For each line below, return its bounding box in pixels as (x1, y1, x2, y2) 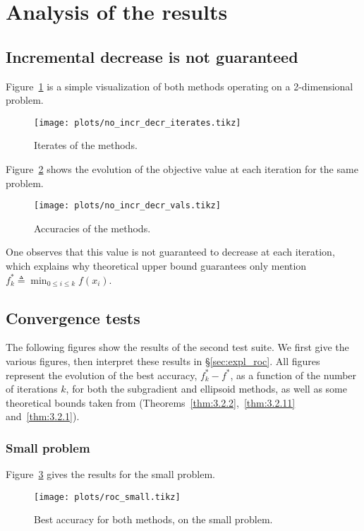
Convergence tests (6, 306, 140, 328)
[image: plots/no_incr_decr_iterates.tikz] (34, 117, 241, 128)
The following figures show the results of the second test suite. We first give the (6, 340, 349, 354)
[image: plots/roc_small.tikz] (34, 491, 181, 502)
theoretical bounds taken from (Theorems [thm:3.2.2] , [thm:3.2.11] (6, 395, 296, 410)
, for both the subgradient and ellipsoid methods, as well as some (66, 381, 347, 396)
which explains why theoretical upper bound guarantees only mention (6, 258, 307, 273)
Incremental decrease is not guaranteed (6, 45, 298, 67)
